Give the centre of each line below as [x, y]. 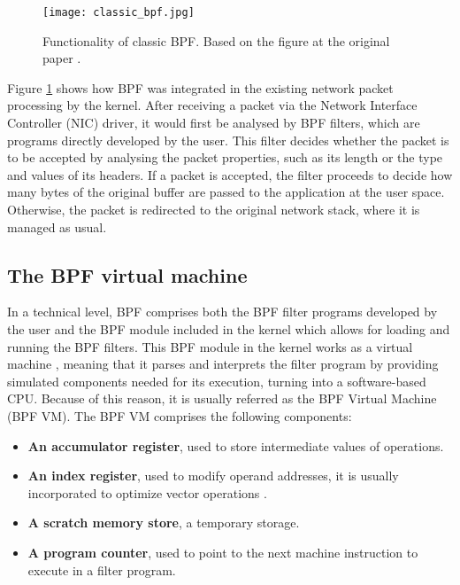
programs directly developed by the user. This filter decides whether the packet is [228, 140]
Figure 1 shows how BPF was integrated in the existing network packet [200, 87]
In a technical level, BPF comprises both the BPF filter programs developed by [222, 312]
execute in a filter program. [102, 569]
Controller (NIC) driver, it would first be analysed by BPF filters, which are [214, 123]
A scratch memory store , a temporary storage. [164, 523]
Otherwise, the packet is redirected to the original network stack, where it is [214, 209]
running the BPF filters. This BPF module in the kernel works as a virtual [210, 346]
